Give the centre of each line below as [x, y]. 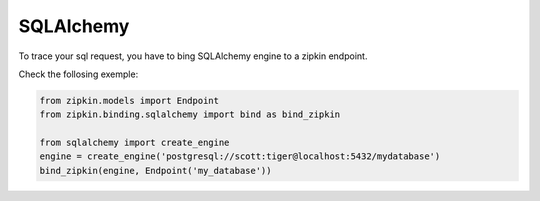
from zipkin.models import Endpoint [129, 100]
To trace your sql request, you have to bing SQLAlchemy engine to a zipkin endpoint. [193, 56]
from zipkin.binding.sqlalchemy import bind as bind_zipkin [190, 114]
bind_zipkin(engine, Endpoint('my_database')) [155, 170]
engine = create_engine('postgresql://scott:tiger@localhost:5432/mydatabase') [240, 156]
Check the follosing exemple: [78, 74]
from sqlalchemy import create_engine [134, 143]
